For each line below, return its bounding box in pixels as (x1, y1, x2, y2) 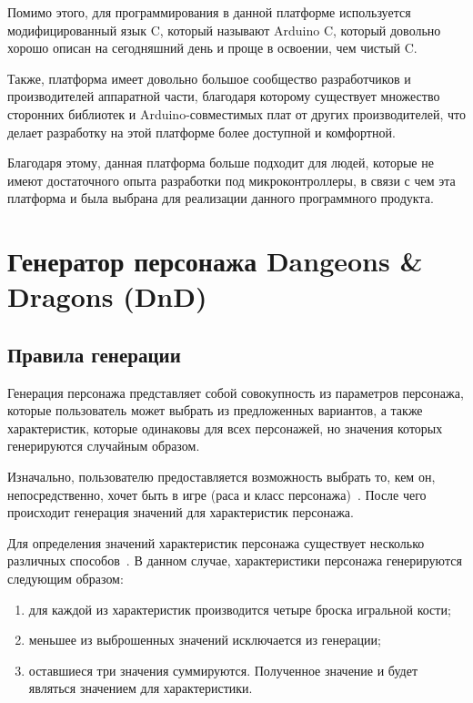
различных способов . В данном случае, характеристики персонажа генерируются (7, 551, 462, 570)
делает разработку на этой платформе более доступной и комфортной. (7, 122, 396, 141)
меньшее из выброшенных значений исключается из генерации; (28, 630, 381, 649)
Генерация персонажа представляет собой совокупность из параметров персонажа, (7, 382, 464, 402)
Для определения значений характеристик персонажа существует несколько (7, 533, 425, 552)
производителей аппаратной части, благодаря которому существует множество (7, 87, 440, 106)
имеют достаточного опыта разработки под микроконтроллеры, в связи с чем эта (7, 170, 456, 189)
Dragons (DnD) (7, 278, 207, 315)
